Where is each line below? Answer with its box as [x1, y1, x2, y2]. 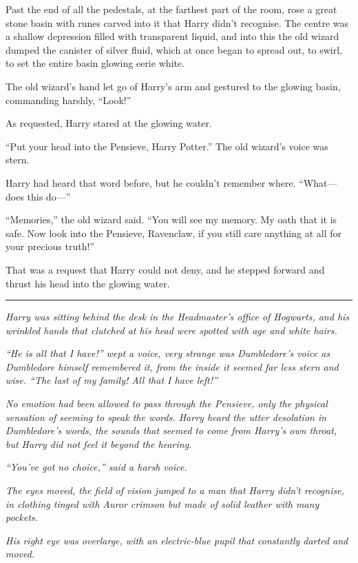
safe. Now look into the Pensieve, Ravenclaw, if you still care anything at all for [6, 225, 341, 240]
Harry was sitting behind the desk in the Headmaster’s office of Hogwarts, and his [6, 309, 350, 324]
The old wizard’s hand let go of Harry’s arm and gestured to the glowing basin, [6, 79, 341, 93]
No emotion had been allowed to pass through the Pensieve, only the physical [6, 396, 328, 411]
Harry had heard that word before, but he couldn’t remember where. [6, 175, 296, 190]
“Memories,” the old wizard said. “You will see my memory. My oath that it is [6, 212, 337, 227]
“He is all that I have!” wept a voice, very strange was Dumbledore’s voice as [6, 346, 330, 360]
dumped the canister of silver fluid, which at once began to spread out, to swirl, [6, 42, 342, 57]
